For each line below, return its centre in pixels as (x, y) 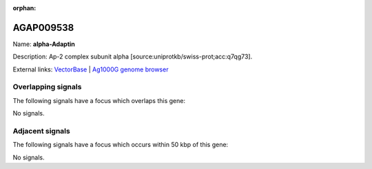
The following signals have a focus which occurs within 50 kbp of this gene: (121, 145)
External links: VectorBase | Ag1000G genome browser (91, 69)
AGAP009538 (43, 27)
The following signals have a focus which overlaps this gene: (99, 100)
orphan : (24, 8)
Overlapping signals (47, 87)
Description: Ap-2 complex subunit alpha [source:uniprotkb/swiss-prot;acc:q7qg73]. (133, 57)
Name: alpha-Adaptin (44, 44)
